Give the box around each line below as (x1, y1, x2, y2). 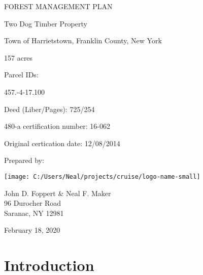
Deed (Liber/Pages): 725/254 (4, 103, 95, 114)
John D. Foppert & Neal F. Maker (4, 187, 111, 198)
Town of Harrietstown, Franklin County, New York (4, 35, 162, 46)
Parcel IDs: (4, 69, 39, 80)
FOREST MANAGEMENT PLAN (4, 1, 113, 11)
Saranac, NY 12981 (4, 207, 64, 218)
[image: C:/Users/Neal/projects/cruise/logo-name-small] (4, 173, 200, 180)
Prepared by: (4, 155, 44, 166)
